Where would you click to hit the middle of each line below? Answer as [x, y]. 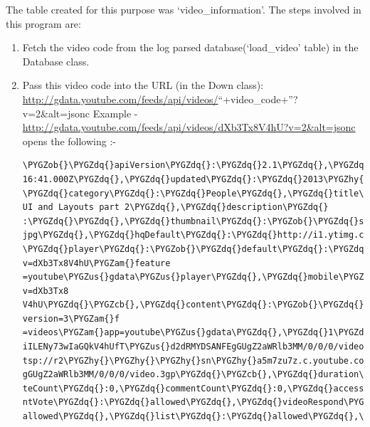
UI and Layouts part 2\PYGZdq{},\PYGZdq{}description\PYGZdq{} [175, 207]
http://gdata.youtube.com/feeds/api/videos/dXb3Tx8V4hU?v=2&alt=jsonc [189, 127]
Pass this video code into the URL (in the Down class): [143, 85]
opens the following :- [69, 141]
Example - [115, 113]
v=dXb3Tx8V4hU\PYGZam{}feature [96, 263]
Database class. [56, 61]
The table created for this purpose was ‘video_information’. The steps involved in [184, 9]
